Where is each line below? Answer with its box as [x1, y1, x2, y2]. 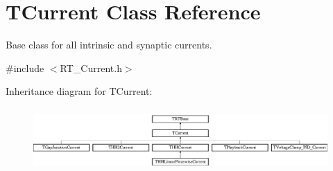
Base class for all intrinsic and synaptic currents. [6, 37, 212, 52]
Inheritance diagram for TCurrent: [6, 84, 153, 98]
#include [6, 60, 44, 75]
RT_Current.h [60, 60, 122, 75]
